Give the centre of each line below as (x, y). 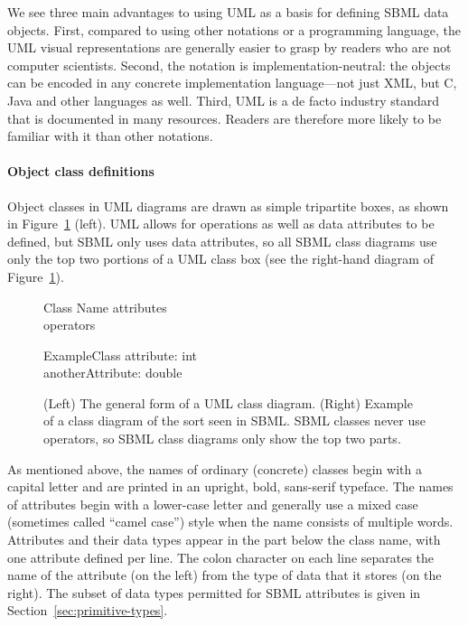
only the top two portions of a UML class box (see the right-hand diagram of (220, 259)
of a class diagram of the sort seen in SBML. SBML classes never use (234, 420)
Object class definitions (81, 171)
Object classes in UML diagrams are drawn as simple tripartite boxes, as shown (228, 206)
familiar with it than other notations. (110, 136)
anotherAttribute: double (113, 373)
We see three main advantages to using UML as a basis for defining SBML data (228, 12)
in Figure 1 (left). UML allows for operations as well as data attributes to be (221, 224)
